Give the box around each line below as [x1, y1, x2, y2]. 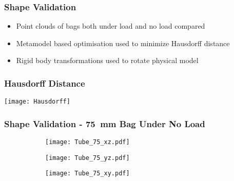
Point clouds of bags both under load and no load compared [16, 21, 205, 31]
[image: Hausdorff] [4, 98, 70, 106]
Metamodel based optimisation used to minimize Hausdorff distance [16, 37, 230, 48]
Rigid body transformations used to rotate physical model [16, 55, 199, 66]
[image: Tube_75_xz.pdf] [45, 138, 130, 146]
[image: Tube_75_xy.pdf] [45, 170, 130, 177]
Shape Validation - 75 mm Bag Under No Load [4, 117, 205, 130]
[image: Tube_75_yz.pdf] [45, 154, 130, 162]
